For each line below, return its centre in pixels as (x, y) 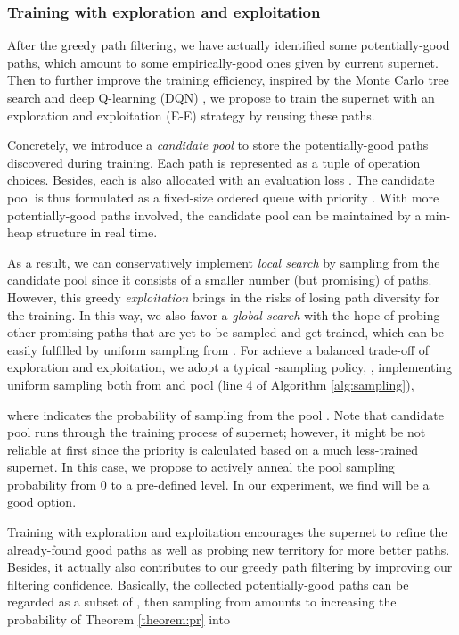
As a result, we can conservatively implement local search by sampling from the (224, 262)
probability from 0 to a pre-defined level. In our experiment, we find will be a (218, 484)
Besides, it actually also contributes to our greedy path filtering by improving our (230, 567)
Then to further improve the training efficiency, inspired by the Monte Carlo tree (228, 80)
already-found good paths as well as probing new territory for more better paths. (229, 549)
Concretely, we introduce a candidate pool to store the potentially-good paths (218, 145)
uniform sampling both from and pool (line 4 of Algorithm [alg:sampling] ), (211, 384)
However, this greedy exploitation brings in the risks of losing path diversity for (224, 297)
